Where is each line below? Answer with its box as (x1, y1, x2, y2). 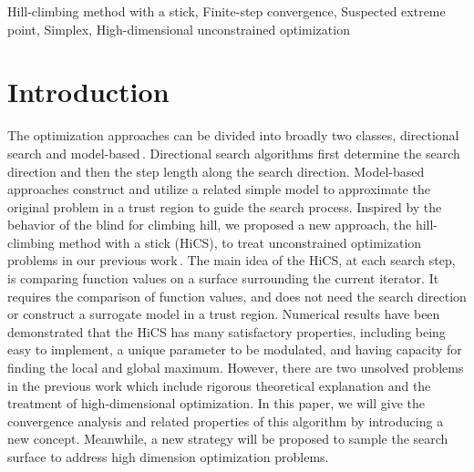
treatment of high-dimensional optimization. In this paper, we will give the (7, 394, 425, 413)
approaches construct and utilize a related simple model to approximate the (7, 180, 430, 199)
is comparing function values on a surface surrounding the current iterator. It (7, 269, 439, 288)
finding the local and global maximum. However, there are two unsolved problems (7, 358, 464, 377)
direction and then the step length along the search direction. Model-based (7, 161, 425, 180)
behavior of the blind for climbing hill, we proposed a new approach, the (7, 215, 412, 234)
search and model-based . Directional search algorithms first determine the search (7, 143, 460, 162)
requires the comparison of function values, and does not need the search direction (7, 286, 467, 305)
